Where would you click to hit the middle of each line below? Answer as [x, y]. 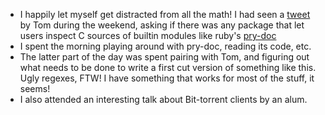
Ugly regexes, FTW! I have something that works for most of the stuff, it [167, 78]
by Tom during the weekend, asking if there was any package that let [162, 25]
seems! [35, 88]
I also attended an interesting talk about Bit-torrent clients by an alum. [163, 99]
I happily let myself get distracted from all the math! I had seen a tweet [165, 14]
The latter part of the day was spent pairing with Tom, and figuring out [164, 57]
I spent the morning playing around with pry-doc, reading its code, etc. [165, 46]
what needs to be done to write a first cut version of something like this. [168, 67]
